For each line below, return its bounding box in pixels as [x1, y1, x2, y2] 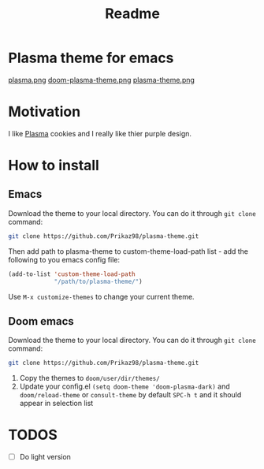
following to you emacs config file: [8, 255, 121, 264]
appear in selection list [19, 399, 94, 408]
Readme [105, 5, 160, 23]
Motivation [8, 103, 81, 121]
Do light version [19, 452, 71, 462]
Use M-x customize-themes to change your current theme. [8, 292, 195, 301]
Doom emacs [8, 315, 75, 328]
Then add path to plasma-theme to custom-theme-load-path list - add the [8, 246, 248, 256]
